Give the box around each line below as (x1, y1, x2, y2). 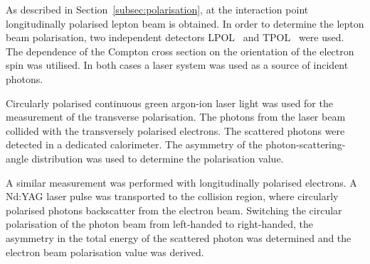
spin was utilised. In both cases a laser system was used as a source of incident (6, 57, 349, 72)
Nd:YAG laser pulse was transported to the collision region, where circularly (6, 189, 339, 204)
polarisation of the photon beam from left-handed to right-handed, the (6, 216, 313, 231)
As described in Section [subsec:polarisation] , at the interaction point (6, 2, 309, 16)
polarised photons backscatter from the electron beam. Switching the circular (6, 202, 342, 217)
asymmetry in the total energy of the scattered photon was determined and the (6, 230, 351, 245)
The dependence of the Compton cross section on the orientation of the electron (6, 43, 354, 58)
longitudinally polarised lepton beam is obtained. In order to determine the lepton (6, 16, 364, 31)
